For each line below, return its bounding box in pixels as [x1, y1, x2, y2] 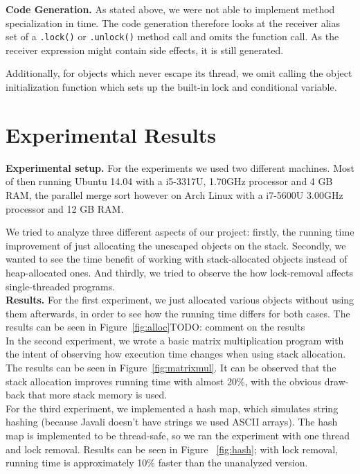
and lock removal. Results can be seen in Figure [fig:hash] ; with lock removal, [6, 441, 338, 456]
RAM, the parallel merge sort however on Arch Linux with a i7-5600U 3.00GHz [6, 187, 343, 202]
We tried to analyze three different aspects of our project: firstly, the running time [6, 225, 354, 239]
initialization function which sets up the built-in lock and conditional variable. [6, 80, 337, 94]
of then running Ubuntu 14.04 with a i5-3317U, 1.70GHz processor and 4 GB [6, 174, 333, 188]
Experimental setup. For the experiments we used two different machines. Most [6, 160, 354, 175]
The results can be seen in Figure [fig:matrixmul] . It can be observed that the [6, 360, 336, 375]
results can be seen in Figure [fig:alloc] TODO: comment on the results [6, 319, 305, 334]
